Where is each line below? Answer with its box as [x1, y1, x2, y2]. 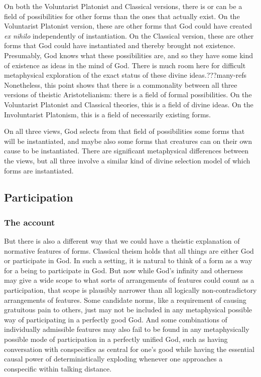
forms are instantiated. [4, 165, 74, 175]
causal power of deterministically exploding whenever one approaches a [4, 353, 223, 364]
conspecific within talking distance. [4, 363, 112, 373]
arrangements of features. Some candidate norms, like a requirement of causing [4, 294, 246, 305]
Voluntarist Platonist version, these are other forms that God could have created [4, 21, 252, 31]
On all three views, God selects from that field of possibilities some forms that [4, 126, 245, 136]
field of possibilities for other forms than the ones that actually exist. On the [4, 11, 240, 21]
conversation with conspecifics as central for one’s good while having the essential [4, 343, 254, 354]
